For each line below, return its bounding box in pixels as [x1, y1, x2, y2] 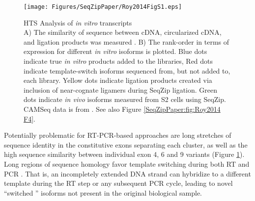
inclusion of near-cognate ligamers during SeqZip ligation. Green [24, 84, 218, 95]
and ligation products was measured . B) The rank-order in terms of [24, 36, 229, 47]
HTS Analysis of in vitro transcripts [24, 17, 132, 27]
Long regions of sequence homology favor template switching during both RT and [4, 158, 250, 169]
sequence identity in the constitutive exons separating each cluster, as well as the [4, 139, 248, 150]
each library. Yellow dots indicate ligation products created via [24, 75, 212, 85]
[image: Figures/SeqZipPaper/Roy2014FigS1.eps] [24, 3, 182, 10]
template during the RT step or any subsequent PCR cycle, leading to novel [4, 178, 233, 188]
